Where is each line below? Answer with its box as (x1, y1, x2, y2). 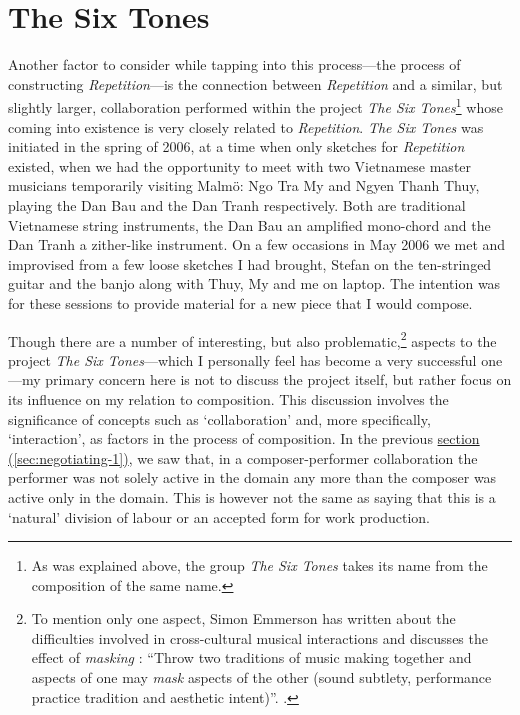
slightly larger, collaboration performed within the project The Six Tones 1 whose (8, 94, 503, 117)
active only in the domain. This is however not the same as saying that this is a (8, 486, 496, 507)
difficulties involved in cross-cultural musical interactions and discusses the (31, 627, 488, 648)
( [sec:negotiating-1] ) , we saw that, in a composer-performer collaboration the (8, 447, 478, 468)
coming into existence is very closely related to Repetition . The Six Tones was (8, 116, 484, 137)
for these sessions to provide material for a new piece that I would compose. (8, 292, 473, 313)
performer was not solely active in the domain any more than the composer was (8, 467, 497, 488)
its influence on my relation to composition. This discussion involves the (8, 388, 449, 409)
